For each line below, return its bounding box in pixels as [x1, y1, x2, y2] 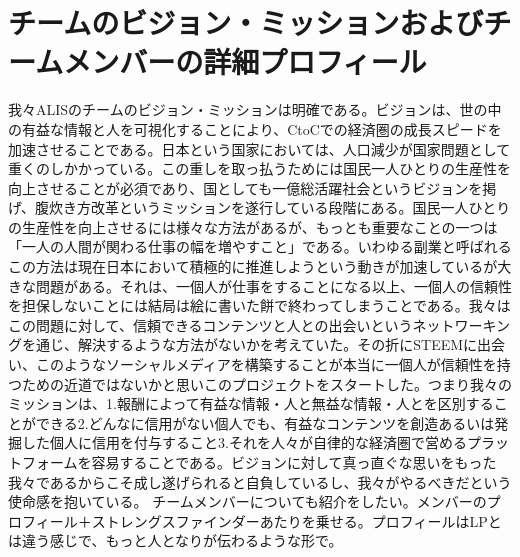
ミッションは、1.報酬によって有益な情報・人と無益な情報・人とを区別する [8, 393, 494, 414]
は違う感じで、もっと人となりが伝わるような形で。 [8, 530, 343, 551]
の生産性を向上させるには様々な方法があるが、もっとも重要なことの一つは [8, 216, 498, 237]
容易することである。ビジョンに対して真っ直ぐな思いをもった [91, 452, 497, 472]
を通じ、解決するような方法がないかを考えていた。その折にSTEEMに [21, 334, 478, 355]
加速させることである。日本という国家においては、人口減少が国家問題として [8, 138, 511, 159]
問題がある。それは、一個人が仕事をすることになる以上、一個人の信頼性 [35, 275, 512, 296]
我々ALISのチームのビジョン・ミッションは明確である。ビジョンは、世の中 [8, 99, 502, 120]
